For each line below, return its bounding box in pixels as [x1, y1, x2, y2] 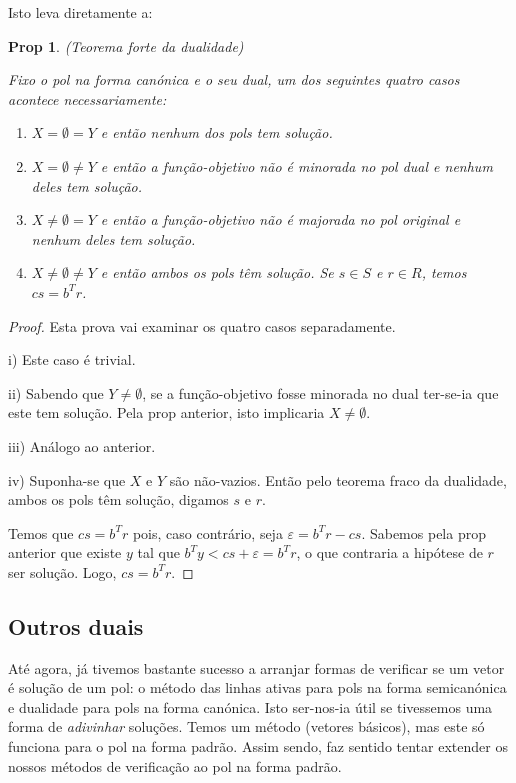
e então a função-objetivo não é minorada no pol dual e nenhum [100, 155, 493, 176]
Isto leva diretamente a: [8, 2, 153, 22]
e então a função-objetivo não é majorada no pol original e [100, 209, 461, 230]
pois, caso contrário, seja [132, 522, 283, 543]
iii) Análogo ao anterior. [8, 435, 156, 456]
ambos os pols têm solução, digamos [8, 489, 229, 510]
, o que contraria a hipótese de [296, 542, 483, 563]
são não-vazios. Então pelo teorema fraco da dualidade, [169, 469, 507, 490]
